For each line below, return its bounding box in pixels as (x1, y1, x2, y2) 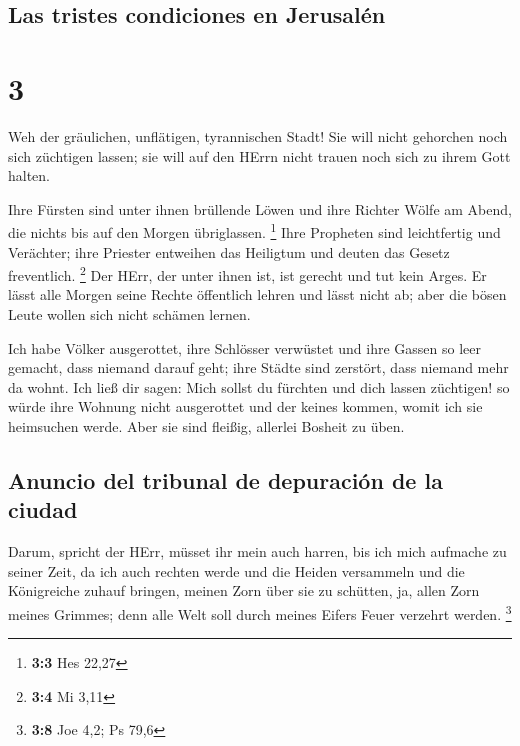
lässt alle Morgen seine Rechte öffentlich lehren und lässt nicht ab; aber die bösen (8, 284, 507, 305)
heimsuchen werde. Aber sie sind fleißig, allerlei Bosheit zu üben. (8, 415, 405, 436)
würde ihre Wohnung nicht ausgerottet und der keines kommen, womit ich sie (8, 396, 483, 417)
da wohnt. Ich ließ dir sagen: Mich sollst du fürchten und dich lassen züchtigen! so (8, 376, 510, 397)
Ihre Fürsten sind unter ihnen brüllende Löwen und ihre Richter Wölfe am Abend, (8, 198, 512, 219)
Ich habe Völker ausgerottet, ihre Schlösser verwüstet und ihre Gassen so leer (8, 337, 481, 358)
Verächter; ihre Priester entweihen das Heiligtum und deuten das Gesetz (8, 241, 450, 262)
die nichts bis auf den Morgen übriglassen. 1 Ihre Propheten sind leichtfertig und (8, 219, 501, 242)
